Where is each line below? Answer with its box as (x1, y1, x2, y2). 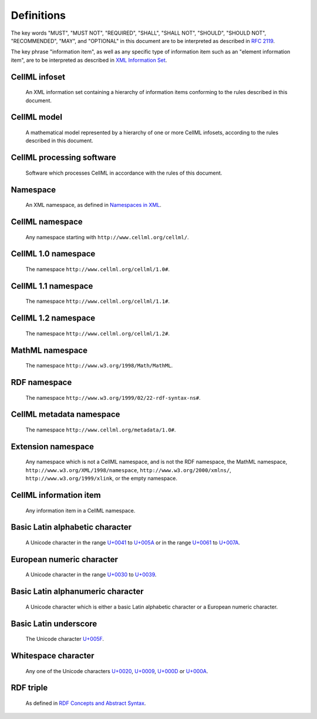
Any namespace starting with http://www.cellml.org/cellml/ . (25, 233, 189, 240)
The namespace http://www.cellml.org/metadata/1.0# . (25, 426, 176, 433)
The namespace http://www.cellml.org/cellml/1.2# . (25, 330, 170, 337)
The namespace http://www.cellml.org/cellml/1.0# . (25, 265, 170, 273)
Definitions (11, 9, 66, 22)
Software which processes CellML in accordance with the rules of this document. (25, 169, 222, 176)
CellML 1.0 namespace (11, 249, 96, 259)
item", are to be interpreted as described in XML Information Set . (11, 56, 167, 63)
